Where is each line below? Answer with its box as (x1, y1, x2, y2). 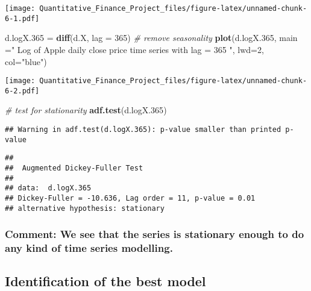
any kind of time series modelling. (5, 240, 173, 255)
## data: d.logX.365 (5, 184, 92, 193)
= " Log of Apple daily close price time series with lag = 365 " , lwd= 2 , (5, 43, 264, 55)
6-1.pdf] (5, 14, 40, 23)
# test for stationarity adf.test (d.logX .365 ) (5, 104, 167, 116)
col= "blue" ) (5, 55, 47, 67)
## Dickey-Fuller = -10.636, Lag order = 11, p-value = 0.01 (5, 193, 256, 202)
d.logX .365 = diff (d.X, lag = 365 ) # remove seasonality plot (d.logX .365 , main (5, 31, 298, 44)
